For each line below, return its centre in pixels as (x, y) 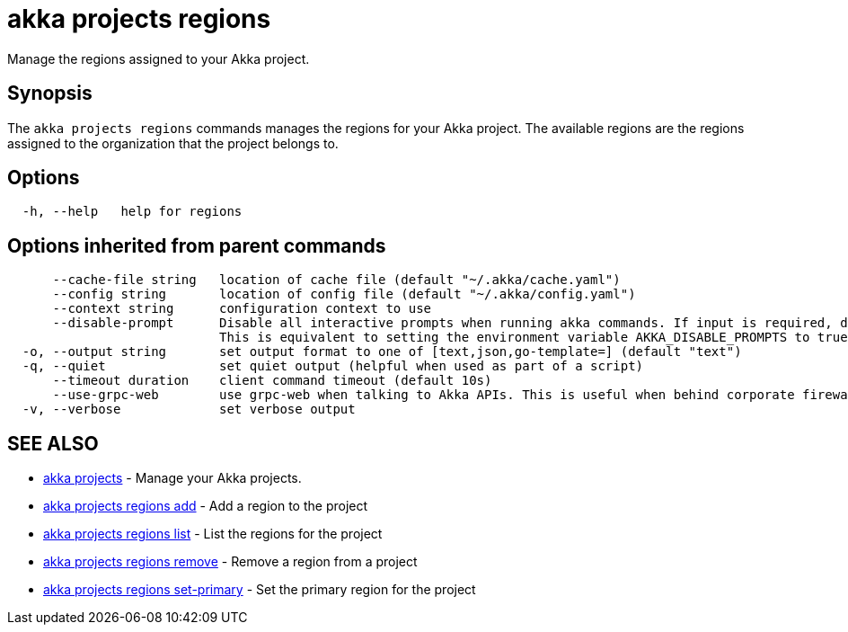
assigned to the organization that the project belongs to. (173, 143)
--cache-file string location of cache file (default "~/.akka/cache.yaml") (336, 280)
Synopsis (50, 93)
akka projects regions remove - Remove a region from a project (230, 562)
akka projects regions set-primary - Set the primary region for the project (260, 590)
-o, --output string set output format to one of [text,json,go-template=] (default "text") (382, 352)
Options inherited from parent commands (197, 245)
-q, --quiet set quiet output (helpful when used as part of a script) (333, 366)
